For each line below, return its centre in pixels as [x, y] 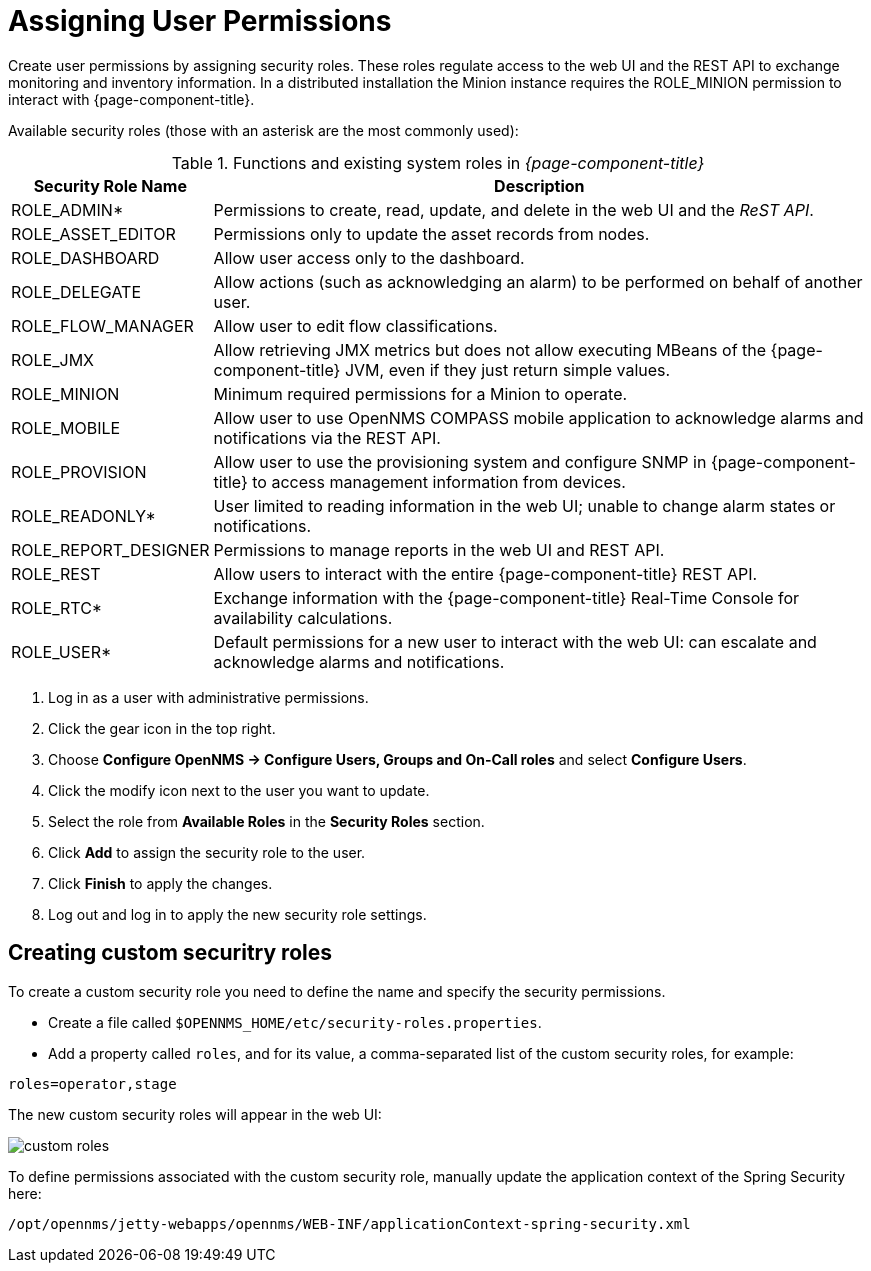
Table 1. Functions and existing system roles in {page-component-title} [438, 162]
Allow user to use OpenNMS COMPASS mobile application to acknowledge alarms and [538, 417]
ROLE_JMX [52, 359]
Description [539, 185]
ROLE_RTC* [57, 607]
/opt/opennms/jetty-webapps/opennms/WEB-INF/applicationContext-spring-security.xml [349, 1223]
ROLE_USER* [61, 651]
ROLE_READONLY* [83, 515]
